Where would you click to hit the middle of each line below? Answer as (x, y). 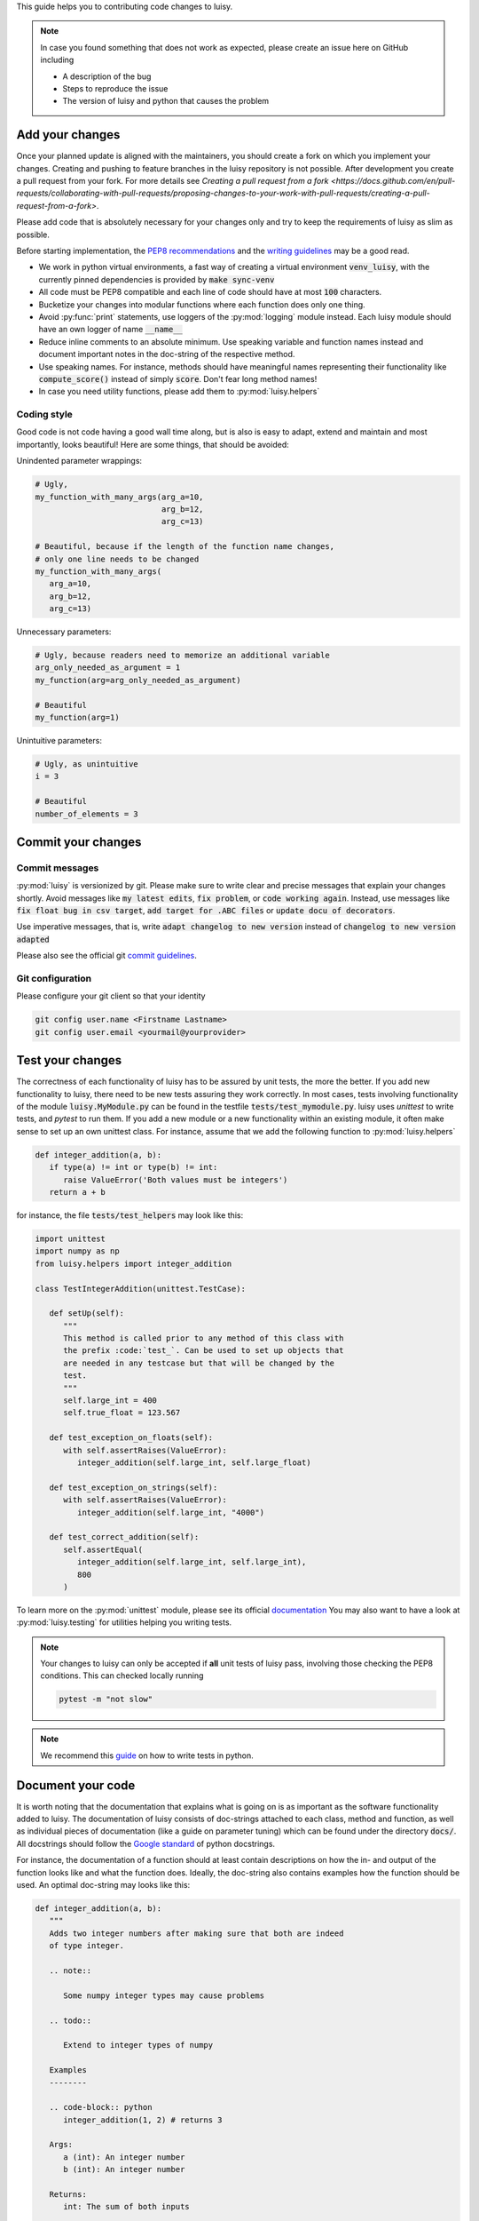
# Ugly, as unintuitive (87, 764)
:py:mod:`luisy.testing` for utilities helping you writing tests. (124, 1622)
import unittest (71, 1238)
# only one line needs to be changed (117, 559)
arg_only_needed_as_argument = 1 (108, 668)
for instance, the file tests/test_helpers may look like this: (130, 1215)
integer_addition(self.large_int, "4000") (171, 1512)
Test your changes (69, 1060)
